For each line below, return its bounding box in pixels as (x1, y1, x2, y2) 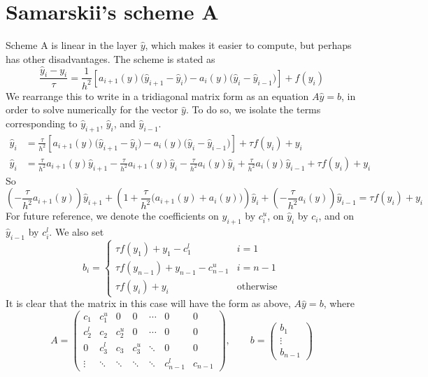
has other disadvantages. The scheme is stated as (6, 51, 215, 66)
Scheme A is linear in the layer (6, 38, 137, 52)
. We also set (49, 224, 104, 239)
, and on (318, 208, 355, 223)
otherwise (236, 282, 278, 292)
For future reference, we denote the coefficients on (6, 208, 219, 223)
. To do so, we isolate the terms (185, 102, 321, 117)
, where (323, 296, 355, 311)
